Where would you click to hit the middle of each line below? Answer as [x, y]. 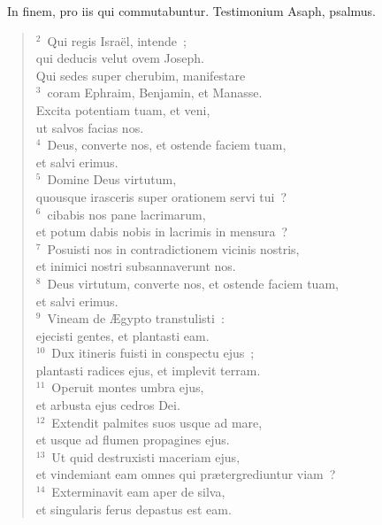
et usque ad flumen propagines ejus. [133, 440]
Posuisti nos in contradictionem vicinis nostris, [173, 248]
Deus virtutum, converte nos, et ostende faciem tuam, [193, 283]
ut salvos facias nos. [90, 127]
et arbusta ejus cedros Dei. [108, 405]
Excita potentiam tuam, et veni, [123, 109]
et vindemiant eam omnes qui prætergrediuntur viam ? [186, 474]
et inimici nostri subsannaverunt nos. [136, 266]
